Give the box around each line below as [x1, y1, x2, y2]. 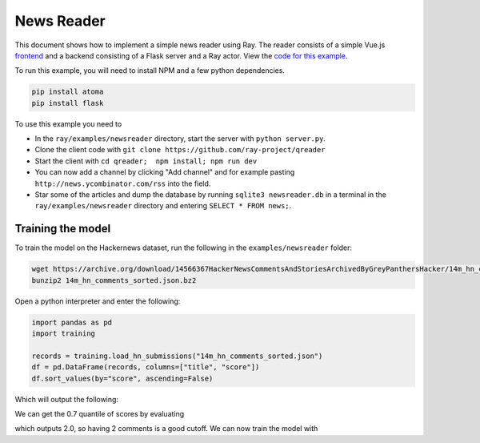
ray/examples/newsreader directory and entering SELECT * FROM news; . [34, 201, 292, 211]
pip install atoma [31, 87, 104, 96]
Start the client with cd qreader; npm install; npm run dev [34, 156, 258, 166]
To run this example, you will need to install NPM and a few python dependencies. [14, 66, 286, 75]
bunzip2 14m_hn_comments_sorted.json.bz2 [31, 276, 197, 284]
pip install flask [31, 99, 104, 107]
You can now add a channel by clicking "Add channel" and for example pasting [34, 167, 295, 177]
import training [31, 329, 96, 338]
